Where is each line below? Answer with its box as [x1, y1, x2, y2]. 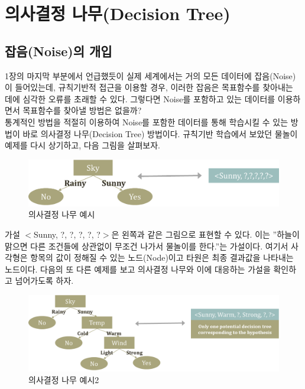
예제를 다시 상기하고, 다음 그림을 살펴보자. [5, 139, 160, 151]
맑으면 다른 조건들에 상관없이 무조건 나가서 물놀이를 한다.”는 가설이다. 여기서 [5, 239, 288, 252]
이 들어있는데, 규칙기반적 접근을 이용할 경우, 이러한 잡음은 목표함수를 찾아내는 [5, 81, 293, 93]
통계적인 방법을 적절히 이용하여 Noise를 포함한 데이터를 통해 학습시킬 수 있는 [5, 115, 288, 128]
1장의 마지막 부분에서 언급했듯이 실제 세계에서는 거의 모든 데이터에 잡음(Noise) [5, 69, 296, 82]
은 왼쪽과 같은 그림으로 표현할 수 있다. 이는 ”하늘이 [111, 228, 300, 240]
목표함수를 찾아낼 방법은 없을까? [22, 104, 142, 116]
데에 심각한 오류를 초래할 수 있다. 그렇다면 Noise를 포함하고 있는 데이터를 [5, 92, 275, 105]
